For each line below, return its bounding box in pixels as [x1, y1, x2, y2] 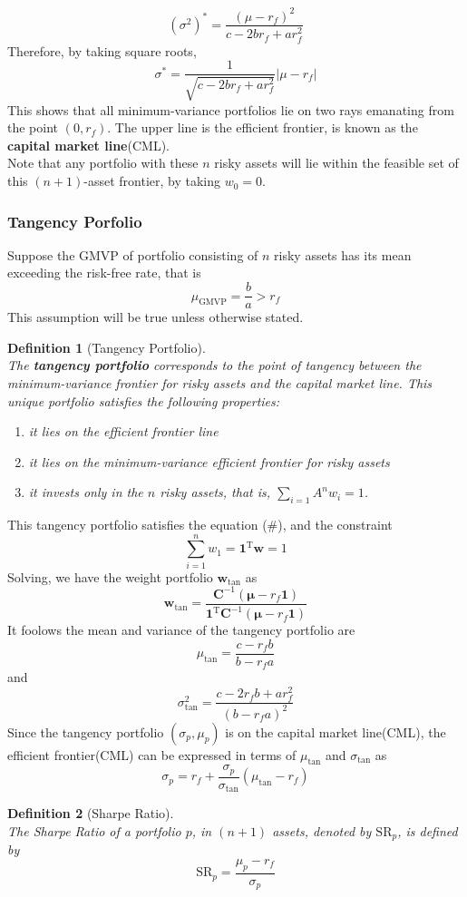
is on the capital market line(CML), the [225, 722, 446, 741]
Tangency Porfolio [7, 210, 142, 232]
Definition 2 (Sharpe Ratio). [7, 804, 174, 823]
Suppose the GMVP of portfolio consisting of [7, 245, 258, 264]
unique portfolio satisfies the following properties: [7, 391, 280, 410]
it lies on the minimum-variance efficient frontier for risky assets [28, 452, 390, 471]
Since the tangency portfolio [7, 722, 164, 741]
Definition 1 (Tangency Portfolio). [7, 337, 206, 356]
